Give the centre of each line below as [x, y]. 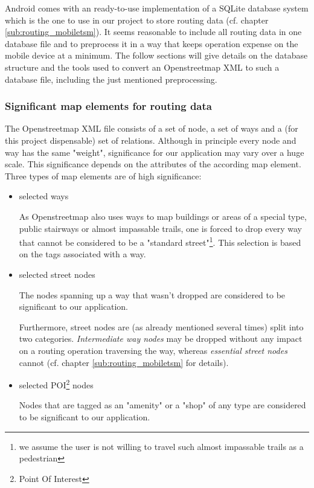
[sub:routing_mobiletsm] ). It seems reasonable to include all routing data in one [153, 32]
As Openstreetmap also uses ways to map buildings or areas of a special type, [163, 216]
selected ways [44, 196]
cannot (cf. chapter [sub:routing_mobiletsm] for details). [124, 362]
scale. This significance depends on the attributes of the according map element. [153, 164]
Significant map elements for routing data [108, 106]
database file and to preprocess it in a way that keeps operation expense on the [152, 43]
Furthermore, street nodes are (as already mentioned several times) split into [161, 326]
